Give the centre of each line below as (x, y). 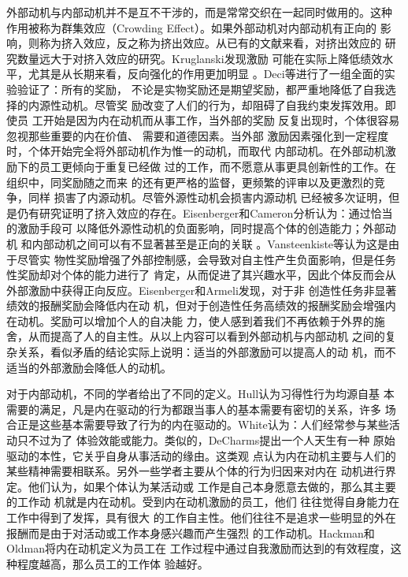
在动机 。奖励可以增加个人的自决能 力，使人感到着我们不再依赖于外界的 (190, 320)
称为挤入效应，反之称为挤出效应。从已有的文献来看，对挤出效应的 (210, 43)
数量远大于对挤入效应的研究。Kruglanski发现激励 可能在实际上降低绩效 (200, 58)
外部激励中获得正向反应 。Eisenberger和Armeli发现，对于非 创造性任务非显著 (202, 290)
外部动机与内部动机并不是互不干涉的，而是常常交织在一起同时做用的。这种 (199, 12)
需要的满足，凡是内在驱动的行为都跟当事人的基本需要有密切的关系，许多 (194, 409)
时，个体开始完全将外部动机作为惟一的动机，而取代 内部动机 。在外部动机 (196, 151)
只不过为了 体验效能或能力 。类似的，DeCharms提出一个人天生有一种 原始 (206, 440)
